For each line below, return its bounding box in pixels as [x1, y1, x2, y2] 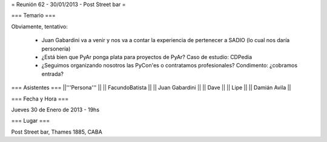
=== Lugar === [11, 117, 50, 125]
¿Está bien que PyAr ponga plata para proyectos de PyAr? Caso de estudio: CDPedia [41, 53, 253, 60]
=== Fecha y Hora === [11, 95, 69, 102]
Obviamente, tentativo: [11, 23, 68, 30]
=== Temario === [11, 12, 56, 19]
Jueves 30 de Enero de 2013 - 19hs [11, 106, 100, 113]
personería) [41, 45, 71, 52]
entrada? [41, 70, 64, 78]
